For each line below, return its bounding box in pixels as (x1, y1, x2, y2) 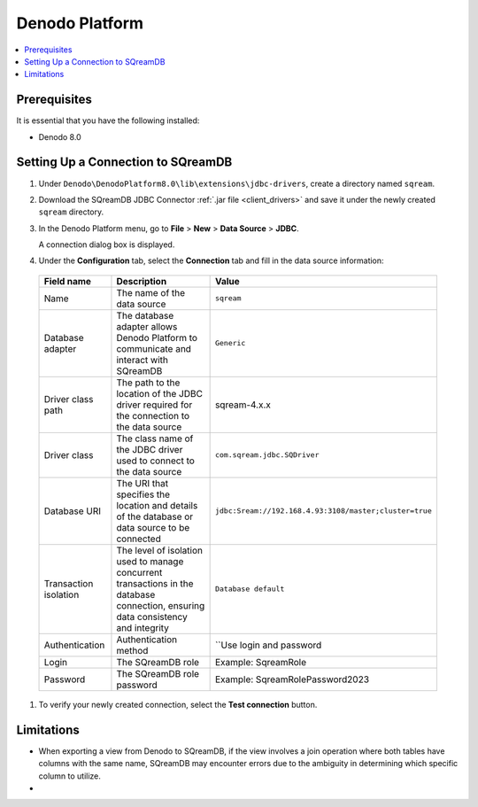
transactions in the (116, 577, 194, 589)
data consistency (116, 610, 188, 623)
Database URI (43, 505, 102, 517)
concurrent (116, 566, 163, 578)
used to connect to (116, 454, 195, 467)
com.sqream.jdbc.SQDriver (214, 450, 320, 460)
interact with (116, 353, 168, 366)
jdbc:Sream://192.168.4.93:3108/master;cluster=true (214, 506, 433, 516)
